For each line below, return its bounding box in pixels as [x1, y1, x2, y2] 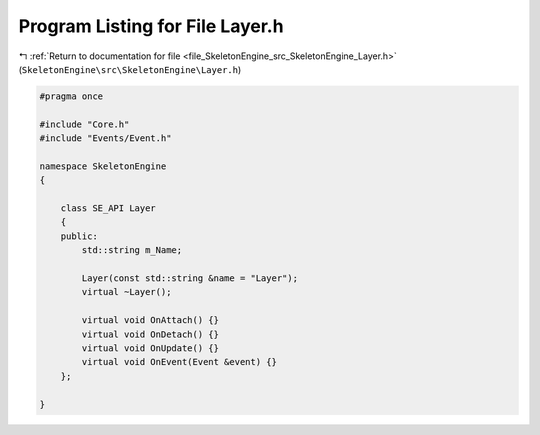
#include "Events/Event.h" [39, 133, 172, 144]
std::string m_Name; [81, 245, 183, 256]
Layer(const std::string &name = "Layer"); [81, 273, 299, 284]
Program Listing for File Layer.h [18, 15, 284, 37]
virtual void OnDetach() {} [81, 328, 220, 340]
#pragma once [39, 90, 104, 102]
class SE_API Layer [60, 203, 157, 214]
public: [60, 230, 99, 242]
